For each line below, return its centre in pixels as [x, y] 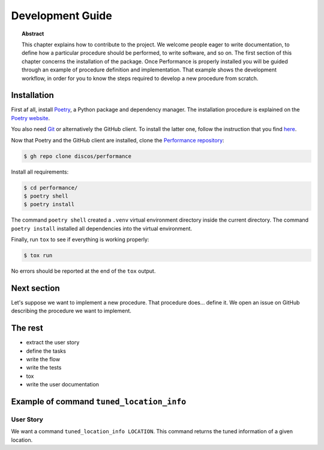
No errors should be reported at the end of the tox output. [83, 271]
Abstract [33, 34]
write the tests [44, 368]
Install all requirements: [40, 172]
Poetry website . [31, 118]
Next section [35, 288]
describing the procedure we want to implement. [71, 311]
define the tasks [46, 351]
